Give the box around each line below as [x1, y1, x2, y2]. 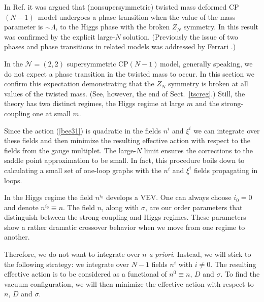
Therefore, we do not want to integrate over [4, 249, 140, 259]
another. [4, 231, 30, 242]
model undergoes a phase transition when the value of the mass [38, 11, 236, 22]
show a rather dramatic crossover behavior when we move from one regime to [4, 221, 245, 232]
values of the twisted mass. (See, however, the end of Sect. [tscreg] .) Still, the [4, 88, 245, 98]
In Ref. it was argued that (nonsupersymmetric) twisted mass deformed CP [4, 2, 239, 12]
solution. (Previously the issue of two [123, 31, 239, 42]
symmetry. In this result [183, 21, 259, 32]
